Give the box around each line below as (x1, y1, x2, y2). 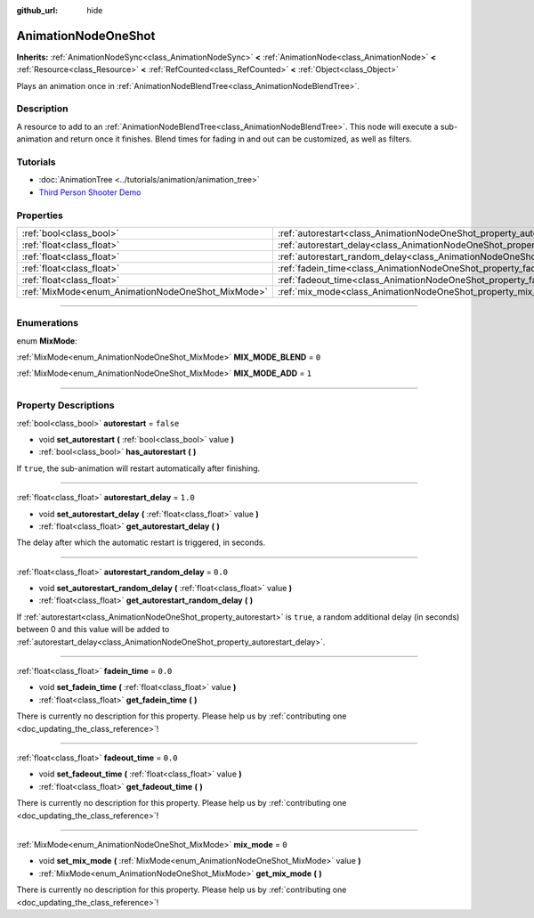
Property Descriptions (16, 399, 115, 411)
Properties (16, 209, 64, 222)
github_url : (16, 5, 58, 15)
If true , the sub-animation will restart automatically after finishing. (16, 463, 261, 474)
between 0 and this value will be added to (16, 624, 170, 635)
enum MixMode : (16, 335, 77, 346)
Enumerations (16, 317, 79, 329)
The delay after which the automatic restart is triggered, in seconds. (16, 537, 266, 548)
